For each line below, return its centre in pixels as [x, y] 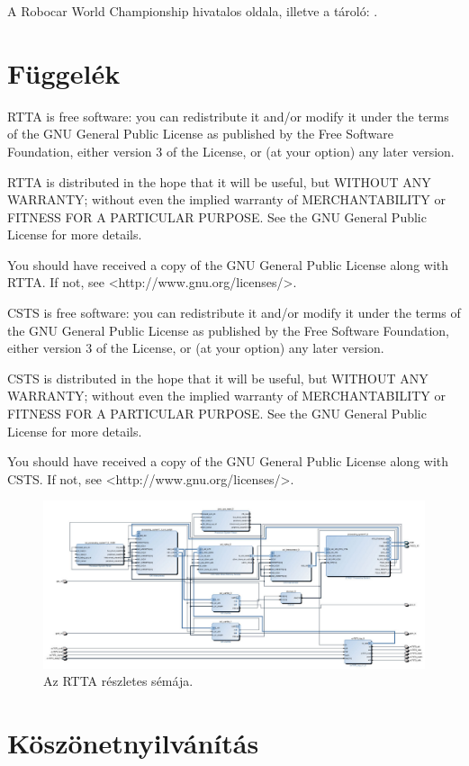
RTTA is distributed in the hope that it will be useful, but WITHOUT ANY [219, 181]
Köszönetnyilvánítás [133, 743]
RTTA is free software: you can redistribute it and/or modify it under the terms [228, 116]
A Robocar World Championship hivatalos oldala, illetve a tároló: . [193, 11]
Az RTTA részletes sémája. [118, 681]
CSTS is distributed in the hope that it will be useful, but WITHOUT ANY [218, 378]
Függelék [64, 72]
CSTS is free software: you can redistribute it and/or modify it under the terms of [234, 313]
